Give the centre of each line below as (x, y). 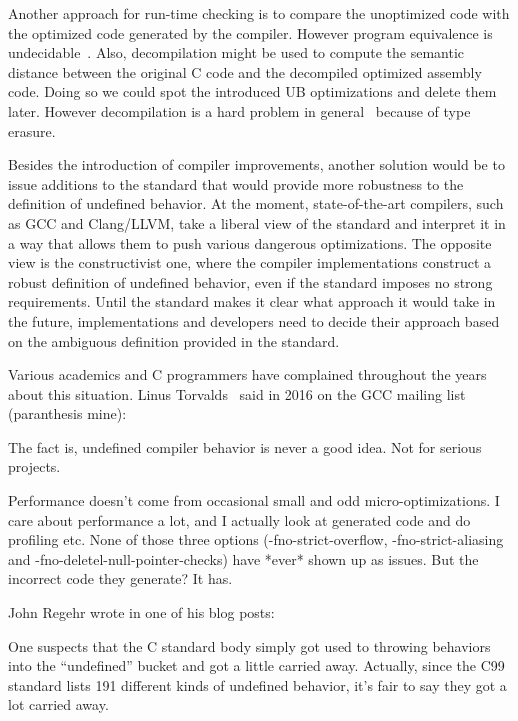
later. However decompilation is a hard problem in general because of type (239, 110)
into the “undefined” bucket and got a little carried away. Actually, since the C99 (256, 665)
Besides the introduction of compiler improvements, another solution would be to (256, 164)
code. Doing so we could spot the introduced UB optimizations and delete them (252, 91)
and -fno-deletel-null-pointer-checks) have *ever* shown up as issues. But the (243, 558)
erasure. (32, 130)
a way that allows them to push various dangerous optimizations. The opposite (250, 242)
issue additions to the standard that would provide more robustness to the (236, 183)
